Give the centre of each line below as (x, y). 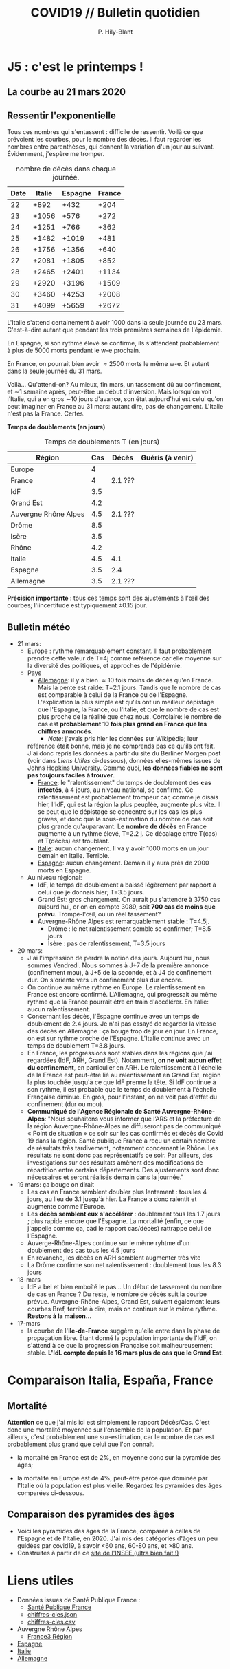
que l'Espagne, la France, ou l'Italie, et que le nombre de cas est (128, 709)
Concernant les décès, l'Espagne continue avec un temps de (113, 1016)
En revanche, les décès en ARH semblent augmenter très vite (114, 1258)
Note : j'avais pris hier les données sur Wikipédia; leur (123, 738)
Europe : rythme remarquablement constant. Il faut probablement (119, 651)
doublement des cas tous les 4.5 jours (81, 1250)
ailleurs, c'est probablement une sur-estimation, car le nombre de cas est (111, 1436)
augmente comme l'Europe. (67, 1206)
